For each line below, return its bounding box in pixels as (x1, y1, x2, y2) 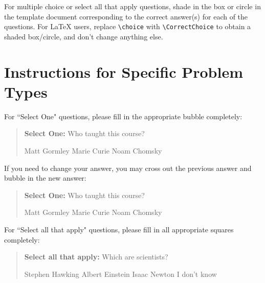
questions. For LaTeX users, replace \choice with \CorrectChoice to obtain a (4, 21, 251, 32)
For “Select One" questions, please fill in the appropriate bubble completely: (4, 111, 242, 121)
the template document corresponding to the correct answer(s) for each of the (4, 11, 248, 21)
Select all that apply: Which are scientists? (24, 251, 168, 262)
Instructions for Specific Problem (4, 61, 243, 82)
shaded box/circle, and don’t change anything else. (4, 31, 163, 41)
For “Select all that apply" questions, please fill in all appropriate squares (4, 224, 234, 234)
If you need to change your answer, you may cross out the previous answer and (4, 162, 252, 173)
